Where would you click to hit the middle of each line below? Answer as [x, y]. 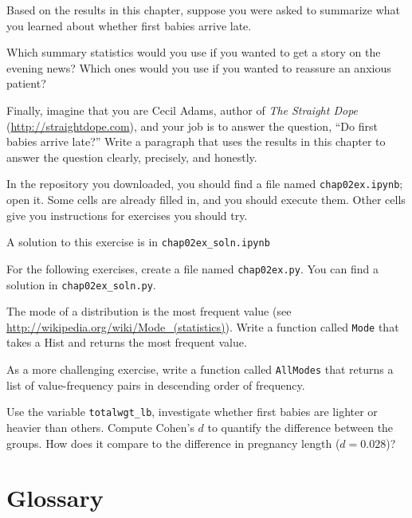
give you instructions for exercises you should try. [127, 215]
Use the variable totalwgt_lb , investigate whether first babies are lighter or [192, 412]
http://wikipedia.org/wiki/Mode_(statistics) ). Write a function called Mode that [203, 326]
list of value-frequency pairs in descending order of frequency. [156, 385]
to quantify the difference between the [300, 427]
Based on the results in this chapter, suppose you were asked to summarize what [204, 10]
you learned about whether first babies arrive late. [129, 25]
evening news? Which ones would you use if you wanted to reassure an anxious [199, 67]
